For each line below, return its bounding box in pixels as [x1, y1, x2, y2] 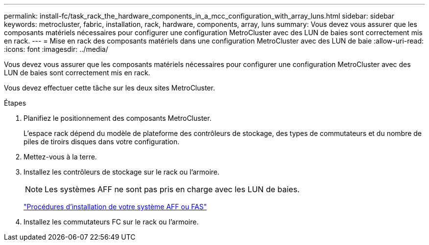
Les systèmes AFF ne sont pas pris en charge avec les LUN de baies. [45, 184, 300, 194]
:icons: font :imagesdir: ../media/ [4, 45, 108, 53]
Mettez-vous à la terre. [24, 153, 97, 161]
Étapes [4, 99, 26, 107]
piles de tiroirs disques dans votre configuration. [24, 137, 180, 146]
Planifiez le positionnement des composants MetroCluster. [24, 114, 212, 122]
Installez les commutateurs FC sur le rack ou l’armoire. [24, 218, 199, 226]
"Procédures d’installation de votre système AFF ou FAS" [24, 202, 207, 211]
